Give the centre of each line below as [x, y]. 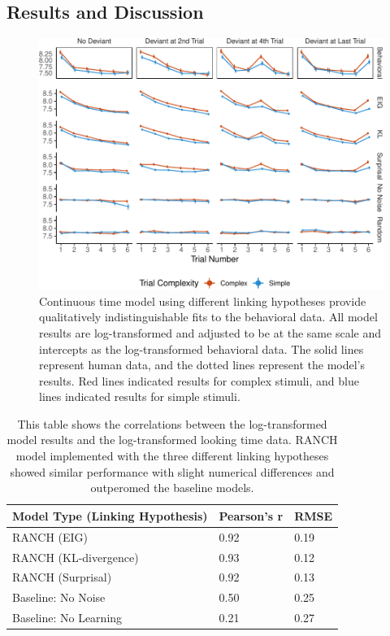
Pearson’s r [251, 515]
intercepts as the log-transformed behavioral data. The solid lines [201, 348]
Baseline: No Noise [59, 597]
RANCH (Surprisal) [62, 577]
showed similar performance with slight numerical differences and [172, 471]
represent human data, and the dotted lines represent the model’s [202, 365]
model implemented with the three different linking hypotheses [172, 456]
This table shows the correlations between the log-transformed [172, 423]
